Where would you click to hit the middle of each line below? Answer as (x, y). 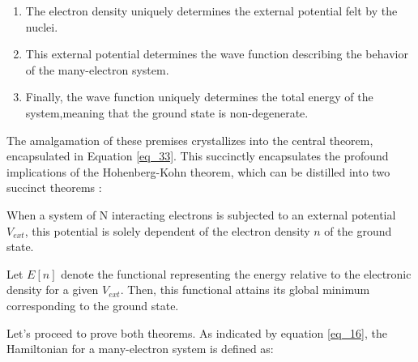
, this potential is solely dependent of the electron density (167, 230)
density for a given (53, 290)
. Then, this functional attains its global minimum (245, 290)
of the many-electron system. (97, 69)
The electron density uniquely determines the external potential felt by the (211, 11)
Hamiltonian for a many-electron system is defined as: (140, 349)
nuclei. (42, 26)
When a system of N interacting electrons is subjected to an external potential (201, 214)
